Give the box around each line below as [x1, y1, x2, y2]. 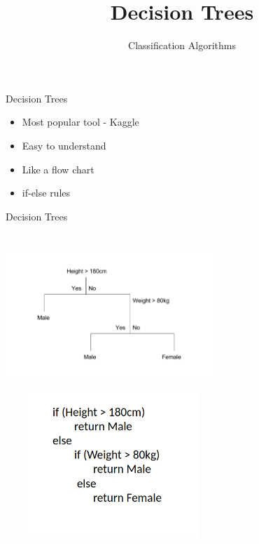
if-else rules [22, 185, 71, 200]
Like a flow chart [22, 161, 94, 176]
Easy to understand [22, 138, 106, 152]
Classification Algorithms [128, 38, 236, 53]
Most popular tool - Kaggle [22, 114, 139, 129]
